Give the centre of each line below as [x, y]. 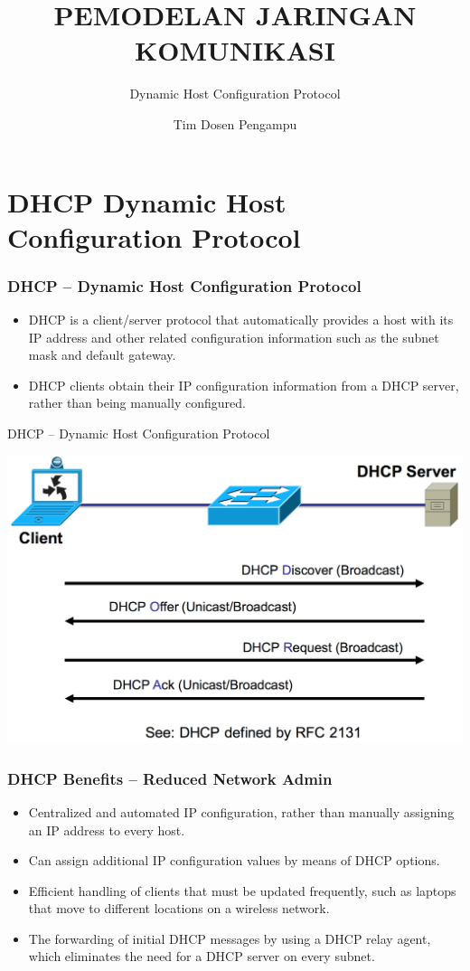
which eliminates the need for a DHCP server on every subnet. [202, 956]
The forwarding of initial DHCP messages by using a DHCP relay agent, [230, 938]
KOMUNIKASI [235, 50]
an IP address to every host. [107, 830]
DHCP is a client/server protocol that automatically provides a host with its [241, 320]
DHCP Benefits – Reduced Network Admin [170, 778]
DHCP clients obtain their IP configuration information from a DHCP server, [244, 385]
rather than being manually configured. [137, 403]
